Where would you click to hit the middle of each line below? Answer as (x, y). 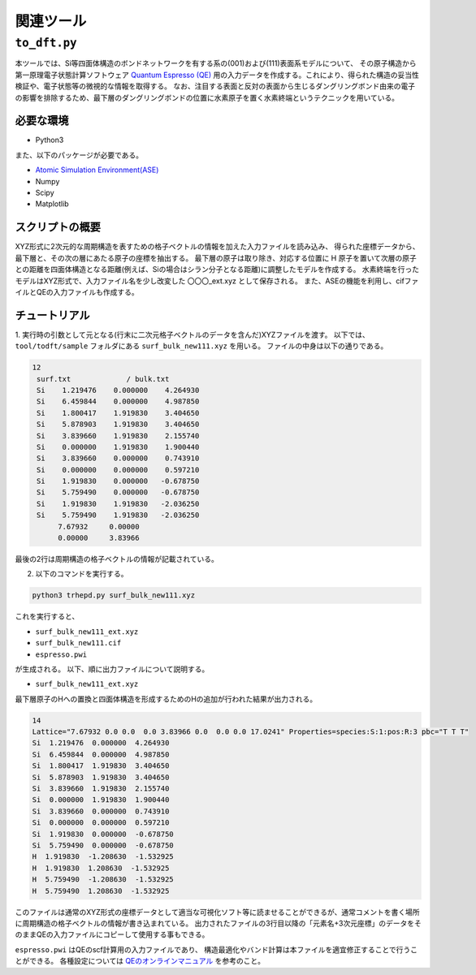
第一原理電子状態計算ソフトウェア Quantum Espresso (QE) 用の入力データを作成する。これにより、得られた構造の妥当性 (217, 75)
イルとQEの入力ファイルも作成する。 (77, 291)
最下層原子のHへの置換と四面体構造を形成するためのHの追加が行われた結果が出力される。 (166, 699)
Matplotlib (52, 204)
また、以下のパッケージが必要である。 (79, 155)
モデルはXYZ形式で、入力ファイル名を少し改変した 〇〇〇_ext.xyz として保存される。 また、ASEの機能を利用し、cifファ (217, 281)
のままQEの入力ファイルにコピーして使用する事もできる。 (112, 934)
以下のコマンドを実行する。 (82, 574)
